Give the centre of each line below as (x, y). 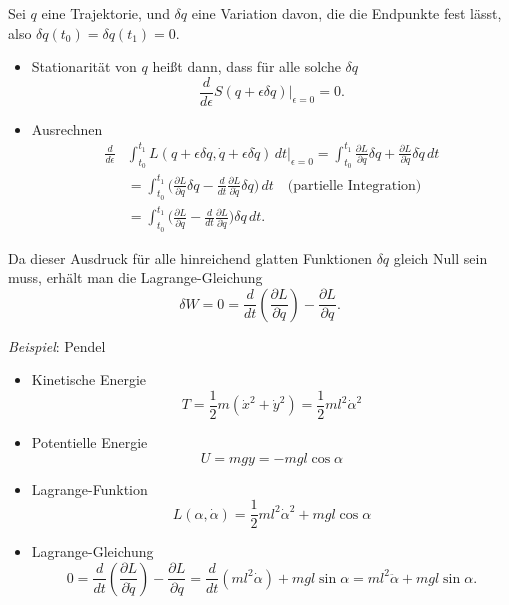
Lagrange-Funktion (89, 488)
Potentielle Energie (89, 442)
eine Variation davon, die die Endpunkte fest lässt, (346, 13)
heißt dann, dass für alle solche (246, 66)
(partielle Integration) (354, 185)
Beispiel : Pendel (57, 345)
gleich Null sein (440, 257)
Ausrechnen (67, 128)
